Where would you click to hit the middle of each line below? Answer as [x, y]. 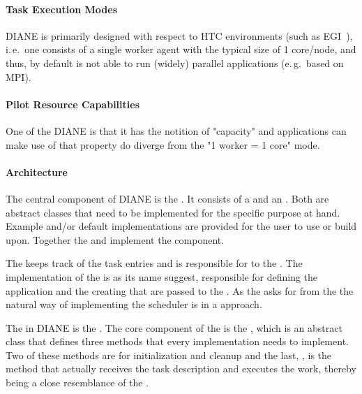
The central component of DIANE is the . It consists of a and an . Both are [167, 198]
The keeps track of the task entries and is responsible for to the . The [154, 263]
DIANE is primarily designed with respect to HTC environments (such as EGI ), [179, 35]
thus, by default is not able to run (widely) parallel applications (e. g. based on [175, 63]
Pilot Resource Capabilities [73, 104]
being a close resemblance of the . [77, 382]
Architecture [37, 172]
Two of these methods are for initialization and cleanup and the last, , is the [169, 355]
